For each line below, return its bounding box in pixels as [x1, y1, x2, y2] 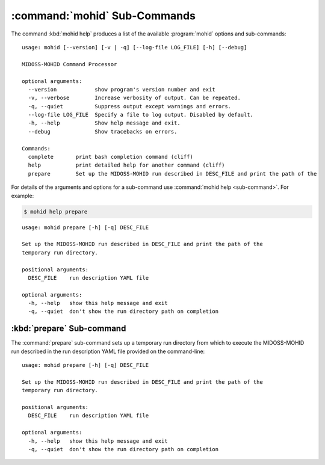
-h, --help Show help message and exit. [28, 120, 181, 126]
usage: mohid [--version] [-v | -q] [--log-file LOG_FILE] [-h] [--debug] [22, 44, 247, 51]
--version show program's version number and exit [28, 86, 216, 93]
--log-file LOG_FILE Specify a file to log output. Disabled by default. [28, 111, 254, 119]
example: [11, 192, 34, 199]
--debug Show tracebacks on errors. [28, 128, 178, 135]
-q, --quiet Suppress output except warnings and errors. [28, 103, 232, 109]
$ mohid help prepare [23, 208, 88, 215]
